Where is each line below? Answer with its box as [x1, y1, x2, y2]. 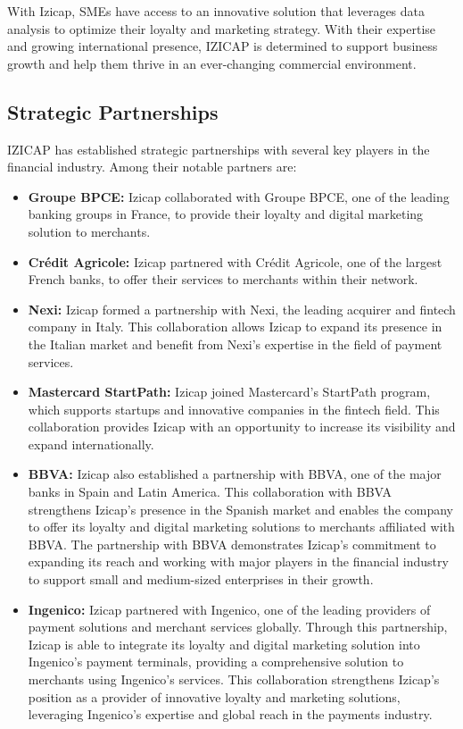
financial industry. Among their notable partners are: [7, 157, 297, 176]
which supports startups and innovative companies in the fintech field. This [28, 399, 440, 418]
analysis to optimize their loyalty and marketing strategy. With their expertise [7, 19, 436, 38]
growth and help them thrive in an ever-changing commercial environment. [7, 54, 417, 72]
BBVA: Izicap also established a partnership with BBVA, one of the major [28, 465, 442, 483]
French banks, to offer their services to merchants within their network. [28, 270, 418, 289]
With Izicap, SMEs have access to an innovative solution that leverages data [7, 2, 426, 20]
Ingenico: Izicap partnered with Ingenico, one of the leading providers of [28, 599, 431, 618]
